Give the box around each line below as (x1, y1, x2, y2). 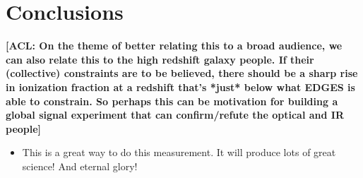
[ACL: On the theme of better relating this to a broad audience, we (6, 38, 343, 53)
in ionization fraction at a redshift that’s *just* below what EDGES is (6, 79, 355, 94)
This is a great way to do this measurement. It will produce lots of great (22, 145, 336, 160)
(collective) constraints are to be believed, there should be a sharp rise (6, 66, 358, 81)
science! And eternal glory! (22, 158, 138, 173)
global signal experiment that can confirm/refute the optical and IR (6, 107, 345, 122)
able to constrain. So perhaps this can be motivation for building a (6, 93, 338, 108)
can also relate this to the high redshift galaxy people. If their (6, 52, 314, 66)
